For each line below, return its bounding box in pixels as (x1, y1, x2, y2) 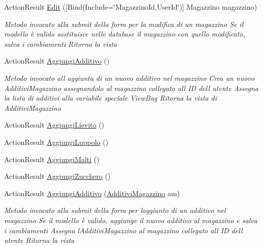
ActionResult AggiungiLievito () (4, 119, 105, 130)
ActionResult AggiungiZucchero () (4, 171, 111, 181)
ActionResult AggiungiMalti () (4, 153, 100, 164)
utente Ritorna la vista (4, 235, 75, 245)
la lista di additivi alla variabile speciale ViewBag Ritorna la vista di (4, 92, 217, 103)
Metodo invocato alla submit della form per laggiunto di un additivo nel (4, 205, 226, 215)
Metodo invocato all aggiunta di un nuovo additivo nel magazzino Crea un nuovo (4, 72, 254, 83)
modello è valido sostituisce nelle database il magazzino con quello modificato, (4, 28, 245, 39)
